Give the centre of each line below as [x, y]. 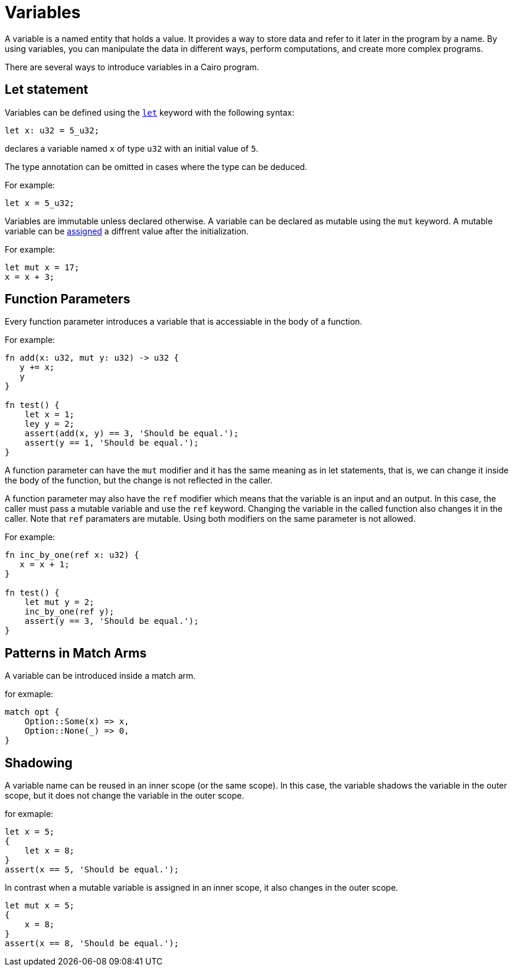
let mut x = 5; [40, 906]
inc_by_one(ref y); [69, 612]
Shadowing [39, 763]
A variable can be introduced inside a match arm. [100, 676]
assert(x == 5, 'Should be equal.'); [92, 870]
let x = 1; [50, 415]
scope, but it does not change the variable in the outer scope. [125, 796]
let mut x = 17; [42, 267]
